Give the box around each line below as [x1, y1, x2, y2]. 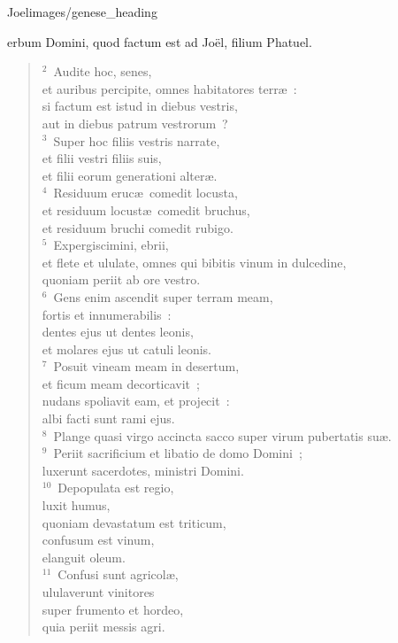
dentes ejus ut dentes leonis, [42, 322, 194, 341]
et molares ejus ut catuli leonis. [42, 339, 211, 358]
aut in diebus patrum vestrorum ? [42, 113, 228, 132]
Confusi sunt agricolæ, [57, 565, 179, 584]
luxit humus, [42, 496, 111, 515]
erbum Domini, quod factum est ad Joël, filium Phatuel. [7, 32, 312, 50]
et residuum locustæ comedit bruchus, [42, 200, 250, 219]
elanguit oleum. [42, 547, 126, 566]
